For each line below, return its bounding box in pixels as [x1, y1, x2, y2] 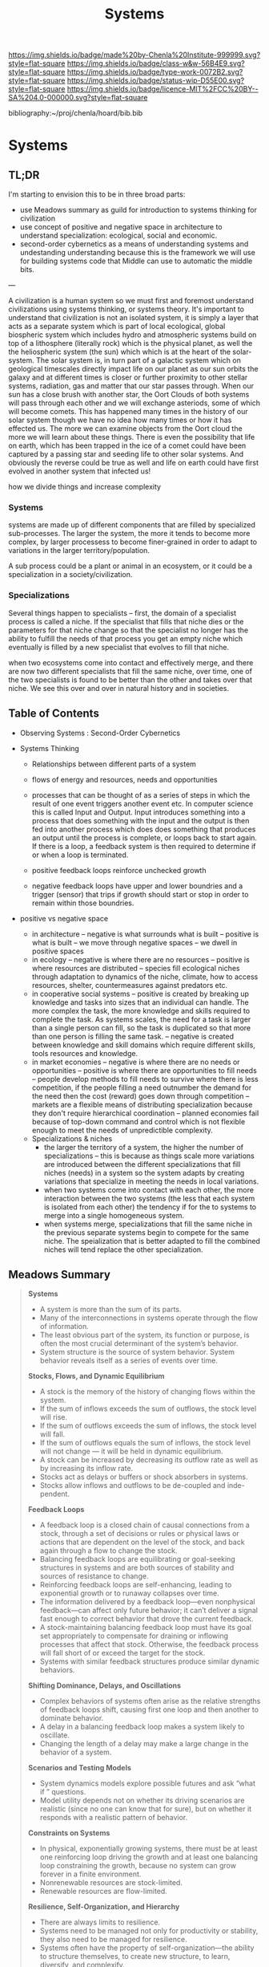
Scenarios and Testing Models [27, 1763, 132, 1773]
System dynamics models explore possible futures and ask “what [39, 1778, 256, 1788]
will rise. [39, 1412, 68, 1422]
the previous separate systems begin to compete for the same [43, 1227, 250, 1237]
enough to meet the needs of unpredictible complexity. [31, 1125, 214, 1135]
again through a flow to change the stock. [39, 1546, 178, 1555]
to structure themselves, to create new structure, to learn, [39, 1952, 231, 1961]
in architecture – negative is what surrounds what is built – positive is [31, 929, 259, 939]
